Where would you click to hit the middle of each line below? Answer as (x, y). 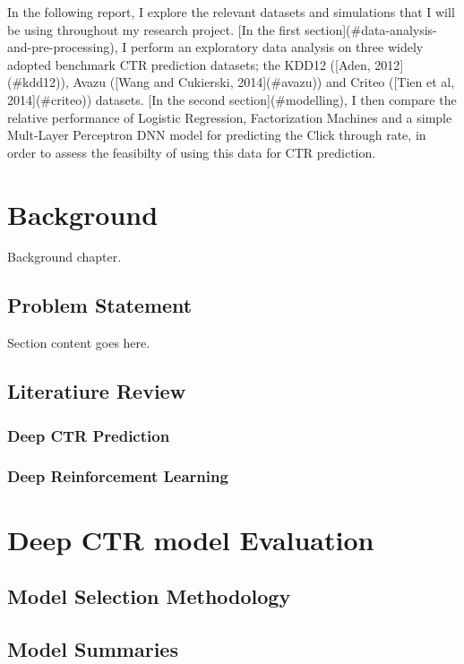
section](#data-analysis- (371, 29)
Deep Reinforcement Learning (118, 476)
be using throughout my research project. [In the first (154, 29)
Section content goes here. (79, 343)
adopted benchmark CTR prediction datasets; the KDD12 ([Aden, (189, 64)
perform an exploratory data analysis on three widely (277, 47)
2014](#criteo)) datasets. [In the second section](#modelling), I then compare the (232, 99)
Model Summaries (93, 648)
